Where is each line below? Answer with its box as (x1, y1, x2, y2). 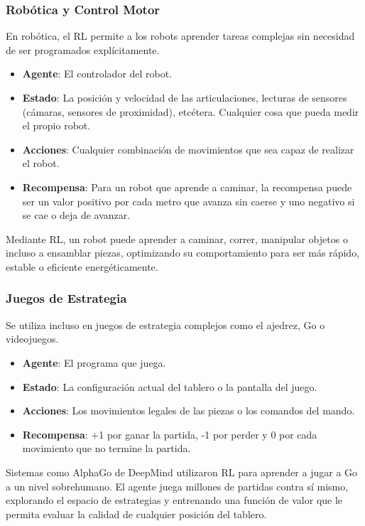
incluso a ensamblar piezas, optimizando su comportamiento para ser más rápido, (6, 245, 360, 260)
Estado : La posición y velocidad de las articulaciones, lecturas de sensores (22, 90, 347, 104)
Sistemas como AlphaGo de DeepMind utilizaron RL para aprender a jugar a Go (6, 464, 358, 479)
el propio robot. (22, 118, 91, 133)
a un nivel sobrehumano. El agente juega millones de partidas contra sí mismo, (6, 478, 349, 493)
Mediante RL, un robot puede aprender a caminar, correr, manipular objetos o (6, 231, 348, 246)
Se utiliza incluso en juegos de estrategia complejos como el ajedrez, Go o (6, 317, 325, 332)
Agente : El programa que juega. (22, 355, 166, 370)
